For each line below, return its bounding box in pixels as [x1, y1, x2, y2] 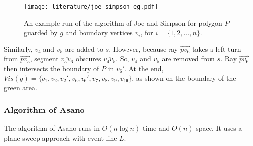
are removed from [162, 53, 215, 64]
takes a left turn [192, 43, 241, 54]
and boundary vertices [65, 27, 133, 37]
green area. [4, 82, 37, 93]
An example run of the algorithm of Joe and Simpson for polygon [24, 17, 222, 28]
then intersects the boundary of [4, 63, 99, 73]
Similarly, [4, 43, 33, 54]
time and [142, 123, 170, 133]
